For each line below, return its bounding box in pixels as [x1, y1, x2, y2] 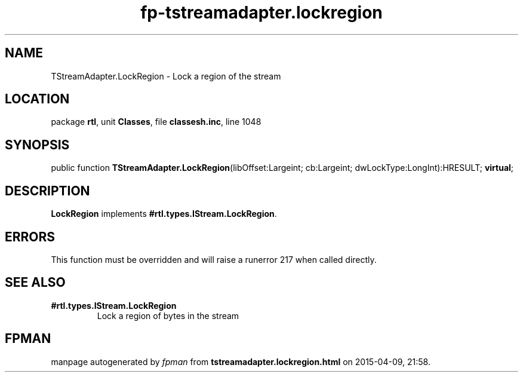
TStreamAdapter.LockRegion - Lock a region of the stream [51, 71, 281, 81]
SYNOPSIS [5, 137, 70, 152]
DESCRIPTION [5, 183, 90, 198]
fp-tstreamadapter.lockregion [140, 2, 383, 23]
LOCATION [5, 91, 70, 107]
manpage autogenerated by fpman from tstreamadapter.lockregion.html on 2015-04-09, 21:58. [51, 356, 430, 367]
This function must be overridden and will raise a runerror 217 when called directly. [51, 254, 377, 265]
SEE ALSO [5, 275, 66, 290]
